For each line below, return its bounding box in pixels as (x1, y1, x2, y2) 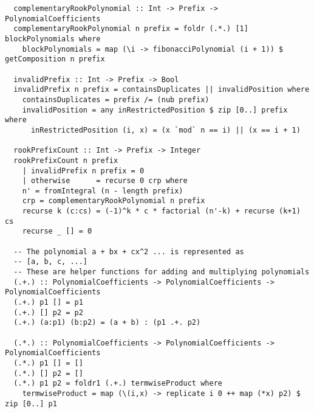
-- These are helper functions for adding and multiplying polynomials (13, 268, 310, 277)
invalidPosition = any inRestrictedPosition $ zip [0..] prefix (22, 105, 288, 114)
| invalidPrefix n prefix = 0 (22, 166, 145, 175)
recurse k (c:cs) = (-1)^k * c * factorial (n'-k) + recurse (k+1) (22, 207, 301, 216)
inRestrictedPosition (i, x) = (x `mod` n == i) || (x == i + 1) (30, 125, 301, 134)
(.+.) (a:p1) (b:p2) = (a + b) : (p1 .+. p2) (13, 318, 201, 327)
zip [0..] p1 (5, 399, 57, 408)
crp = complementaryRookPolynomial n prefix (22, 196, 205, 206)
